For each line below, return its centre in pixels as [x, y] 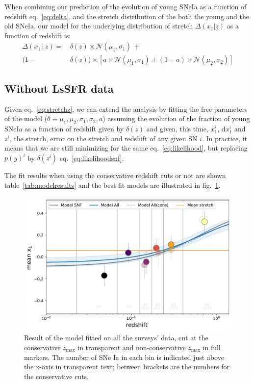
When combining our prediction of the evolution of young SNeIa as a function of [126, 6]
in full [212, 347]
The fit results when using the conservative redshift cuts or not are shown [115, 175]
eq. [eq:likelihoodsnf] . [92, 158]
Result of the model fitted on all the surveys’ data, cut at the [116, 338]
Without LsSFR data [59, 88]
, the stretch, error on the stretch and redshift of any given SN [103, 138]
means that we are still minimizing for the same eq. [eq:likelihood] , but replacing [126, 148]
